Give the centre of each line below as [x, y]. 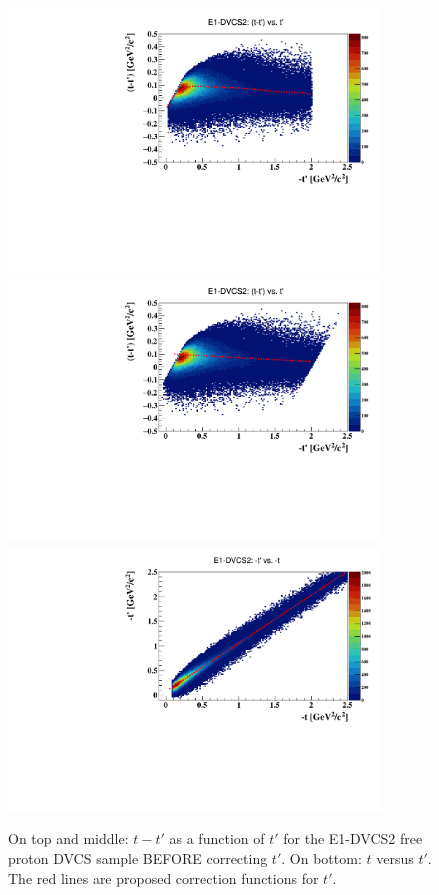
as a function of [217, 838]
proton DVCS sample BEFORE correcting [138, 858]
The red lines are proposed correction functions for [163, 877]
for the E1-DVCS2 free [353, 838]
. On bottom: [321, 858]
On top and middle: [68, 838]
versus [395, 858]
